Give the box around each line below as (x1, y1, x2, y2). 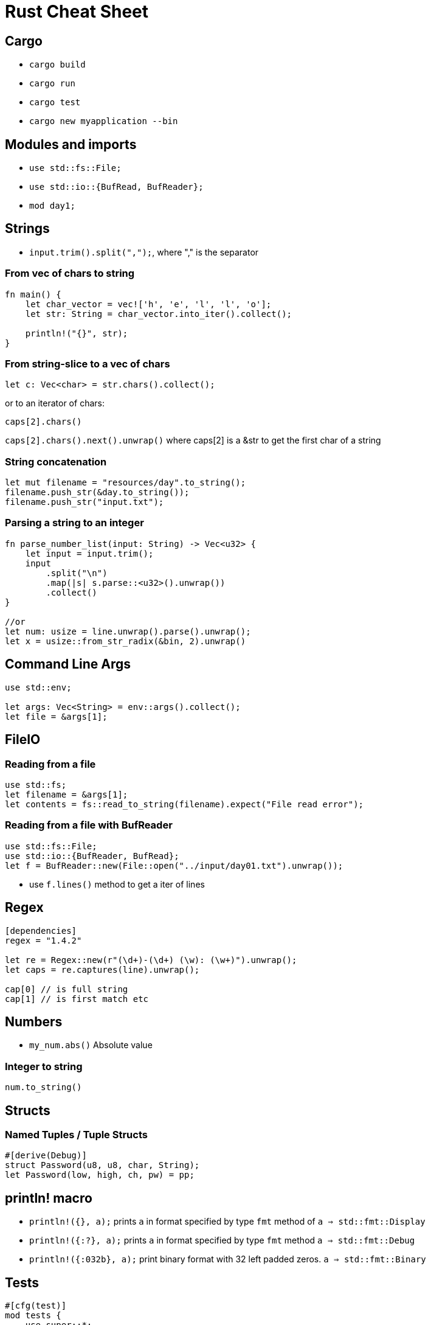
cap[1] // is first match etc (5, 993, 149, 1004)
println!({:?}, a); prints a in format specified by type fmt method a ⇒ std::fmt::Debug (29, 1235, 415, 1246)
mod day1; (29, 201, 75, 211)
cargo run (29, 78, 75, 89)
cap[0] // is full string (5, 984, 128, 994)
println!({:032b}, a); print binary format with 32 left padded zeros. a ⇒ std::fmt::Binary (29, 1254, 426, 1265)
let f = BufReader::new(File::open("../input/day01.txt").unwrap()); (5, 860, 343, 871)
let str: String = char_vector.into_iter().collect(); (25, 308, 292, 319)
